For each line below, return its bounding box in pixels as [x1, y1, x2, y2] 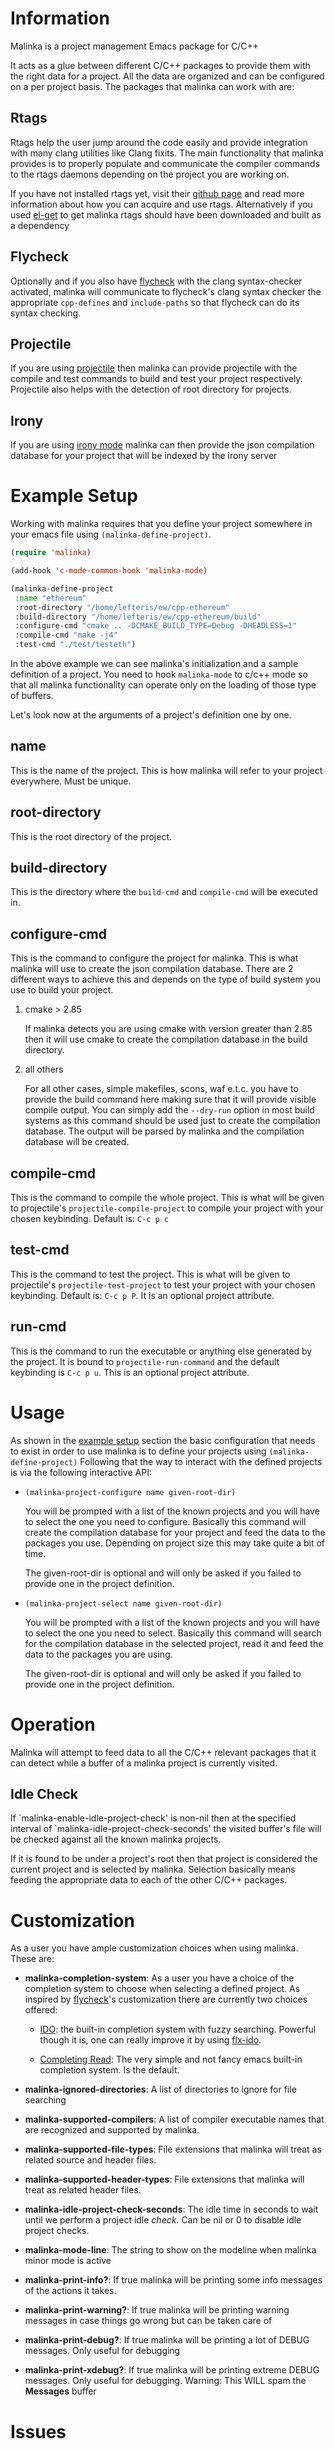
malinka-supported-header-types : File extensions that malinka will [24, 2173, 305, 2186]
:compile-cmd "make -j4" [14, 630, 118, 641]
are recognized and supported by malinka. [24, 2124, 200, 2136]
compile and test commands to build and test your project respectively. [10, 373, 303, 385]
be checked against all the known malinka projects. [10, 1833, 222, 1846]
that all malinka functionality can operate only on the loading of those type [10, 679, 317, 691]
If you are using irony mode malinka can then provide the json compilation [10, 439, 315, 451]
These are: [10, 1953, 55, 1965]
